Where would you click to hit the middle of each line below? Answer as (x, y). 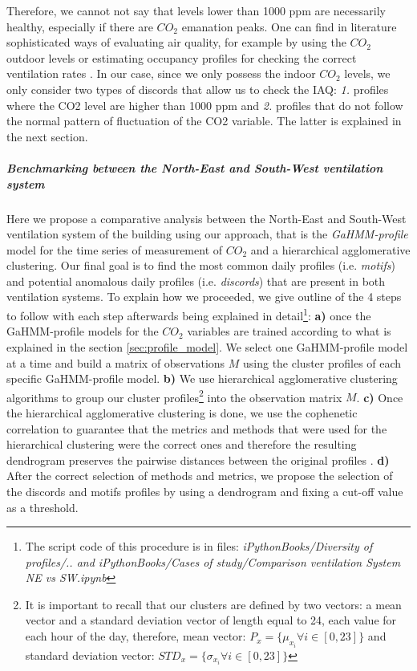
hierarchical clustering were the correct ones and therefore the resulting (182, 444)
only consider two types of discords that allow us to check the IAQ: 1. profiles (198, 89)
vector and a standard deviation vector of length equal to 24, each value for (211, 620)
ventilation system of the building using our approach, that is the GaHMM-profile (207, 234)
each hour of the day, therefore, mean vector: (136, 636)
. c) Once (380, 397)
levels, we (367, 73)
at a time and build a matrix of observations (116, 362)
